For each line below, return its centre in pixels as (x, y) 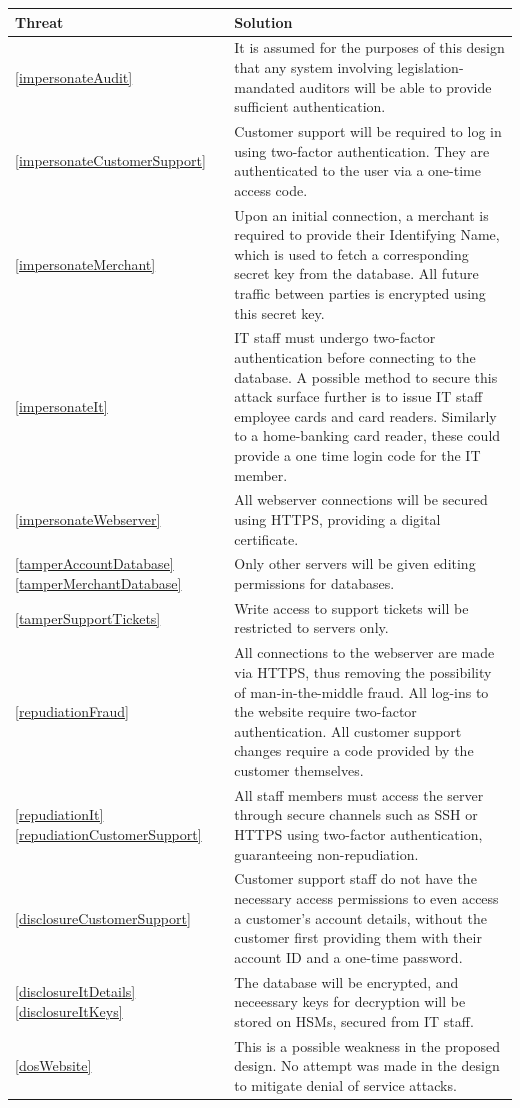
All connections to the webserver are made (364, 652)
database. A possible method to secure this (366, 376)
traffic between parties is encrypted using (360, 292)
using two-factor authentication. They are (362, 150)
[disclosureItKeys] (69, 1010)
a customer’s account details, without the (360, 917)
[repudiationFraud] (72, 711)
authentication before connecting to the (355, 357)
